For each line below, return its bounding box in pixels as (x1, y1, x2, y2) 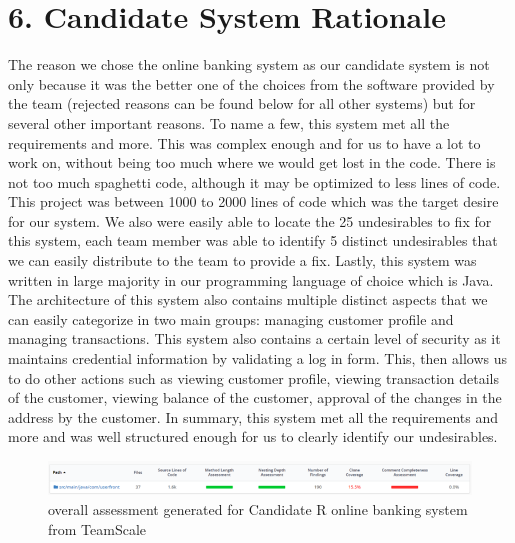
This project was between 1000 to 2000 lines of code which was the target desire (8, 191, 499, 212)
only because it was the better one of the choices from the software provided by (8, 73, 495, 94)
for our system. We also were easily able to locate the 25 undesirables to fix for (8, 210, 492, 231)
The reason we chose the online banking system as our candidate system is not (8, 54, 490, 75)
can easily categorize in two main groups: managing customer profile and (8, 308, 454, 329)
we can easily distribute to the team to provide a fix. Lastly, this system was (8, 250, 477, 271)
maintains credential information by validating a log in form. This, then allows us (8, 348, 508, 369)
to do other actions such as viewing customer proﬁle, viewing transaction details (8, 367, 499, 388)
